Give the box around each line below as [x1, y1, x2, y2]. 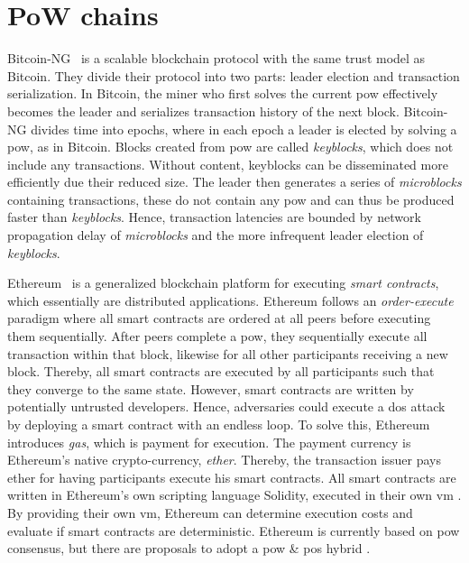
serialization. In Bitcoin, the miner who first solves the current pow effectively [7, 84, 438, 103]
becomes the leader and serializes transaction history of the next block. [7, 101, 400, 120]
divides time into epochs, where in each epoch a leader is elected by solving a [31, 119, 457, 138]
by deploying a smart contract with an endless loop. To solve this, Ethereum [7, 415, 430, 433]
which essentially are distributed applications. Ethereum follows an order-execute [7, 291, 454, 309]
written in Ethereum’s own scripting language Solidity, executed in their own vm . [7, 485, 462, 504]
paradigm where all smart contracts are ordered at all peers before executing [7, 309, 431, 328]
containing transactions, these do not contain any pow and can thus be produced [7, 189, 455, 208]
